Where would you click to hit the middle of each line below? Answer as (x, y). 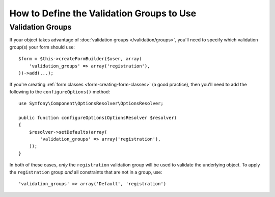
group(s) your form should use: (42, 47)
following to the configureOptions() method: (60, 91)
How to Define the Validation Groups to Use (103, 13)
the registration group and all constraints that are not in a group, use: (86, 172)
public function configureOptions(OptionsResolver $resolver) (98, 118)
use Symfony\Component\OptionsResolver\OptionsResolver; (91, 104)
